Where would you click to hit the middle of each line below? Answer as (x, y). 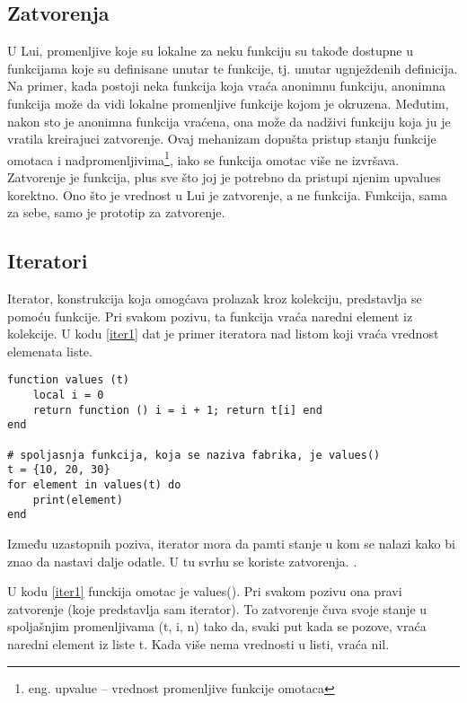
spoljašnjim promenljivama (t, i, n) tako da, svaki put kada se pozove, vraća (217, 626)
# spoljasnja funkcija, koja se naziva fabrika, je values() (194, 455)
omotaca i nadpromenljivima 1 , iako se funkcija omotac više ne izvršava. (203, 158)
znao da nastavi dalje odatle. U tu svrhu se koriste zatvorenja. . (182, 561)
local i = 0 (68, 395)
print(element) (78, 500)
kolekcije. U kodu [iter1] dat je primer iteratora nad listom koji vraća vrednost (223, 334)
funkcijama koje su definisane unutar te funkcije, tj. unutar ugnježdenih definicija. (233, 68)
